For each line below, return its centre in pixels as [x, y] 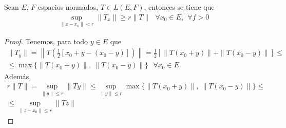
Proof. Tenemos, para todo [46, 41]
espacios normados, [68, 7]
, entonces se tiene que [179, 7]
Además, [18, 76]
